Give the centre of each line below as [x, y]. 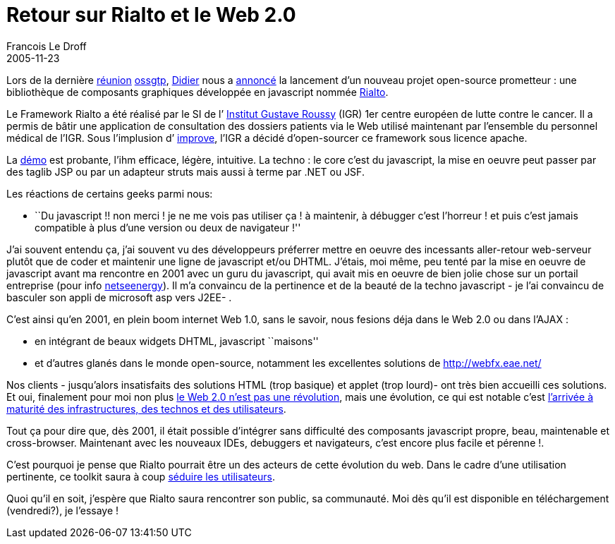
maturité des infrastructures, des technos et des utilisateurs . [146, 409]
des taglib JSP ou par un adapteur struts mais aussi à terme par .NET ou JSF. [185, 171]
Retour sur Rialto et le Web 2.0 [151, 15]
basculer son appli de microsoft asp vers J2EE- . [119, 297]
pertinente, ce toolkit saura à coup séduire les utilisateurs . [141, 476]
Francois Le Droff [47, 46]
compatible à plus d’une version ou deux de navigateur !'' [168, 227]
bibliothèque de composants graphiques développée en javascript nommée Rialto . [197, 92]
